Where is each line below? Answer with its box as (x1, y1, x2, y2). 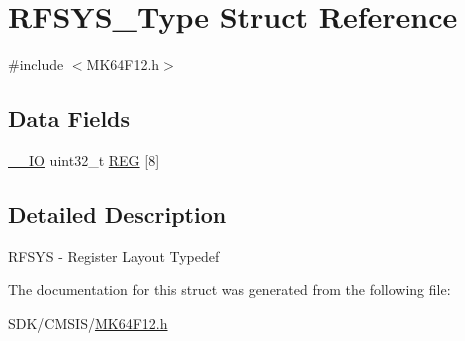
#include (8, 54, 64, 75)
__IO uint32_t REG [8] (8, 149, 160, 170)
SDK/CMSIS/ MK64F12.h (8, 312, 168, 333)
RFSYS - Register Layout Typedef (8, 245, 220, 266)
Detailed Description (8, 198, 227, 229)
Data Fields (8, 103, 131, 134)
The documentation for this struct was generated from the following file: (8, 279, 451, 300)
